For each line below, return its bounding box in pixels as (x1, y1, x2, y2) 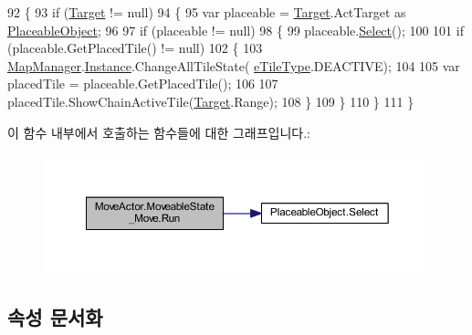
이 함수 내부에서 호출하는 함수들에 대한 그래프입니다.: (7, 122, 310, 141)
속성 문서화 (7, 302, 103, 330)
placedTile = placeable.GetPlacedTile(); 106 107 (7, 74, 278, 93)
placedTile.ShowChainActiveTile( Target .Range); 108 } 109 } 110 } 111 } (7, 91, 414, 110)
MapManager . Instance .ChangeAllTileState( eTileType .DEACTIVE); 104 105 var (7, 56, 460, 75)
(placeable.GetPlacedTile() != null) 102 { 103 (7, 38, 263, 58)
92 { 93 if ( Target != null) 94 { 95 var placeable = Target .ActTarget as (7, 3, 406, 21)
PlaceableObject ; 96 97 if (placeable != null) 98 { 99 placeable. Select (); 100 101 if (7, 20, 464, 39)
